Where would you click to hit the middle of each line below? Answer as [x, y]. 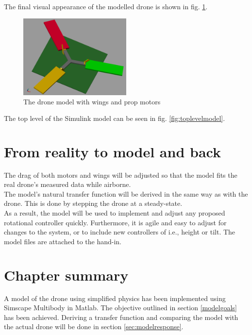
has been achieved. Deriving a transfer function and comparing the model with [121, 317]
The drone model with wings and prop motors [92, 102]
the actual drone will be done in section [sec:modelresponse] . [94, 327]
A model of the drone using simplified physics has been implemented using [115, 298]
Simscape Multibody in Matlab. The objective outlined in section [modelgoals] [120, 308]
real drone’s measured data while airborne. [67, 184]
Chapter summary [66, 275]
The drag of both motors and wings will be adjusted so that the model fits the [121, 175]
